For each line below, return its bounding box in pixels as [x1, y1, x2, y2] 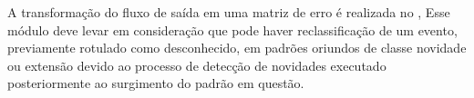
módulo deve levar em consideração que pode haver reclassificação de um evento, [7, 20, 458, 39]
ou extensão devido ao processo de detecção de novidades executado [7, 55, 386, 74]
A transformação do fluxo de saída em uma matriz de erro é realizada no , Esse [7, 3, 450, 21]
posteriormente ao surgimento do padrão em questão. [7, 73, 304, 93]
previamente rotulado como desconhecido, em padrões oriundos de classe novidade [7, 38, 467, 57]
